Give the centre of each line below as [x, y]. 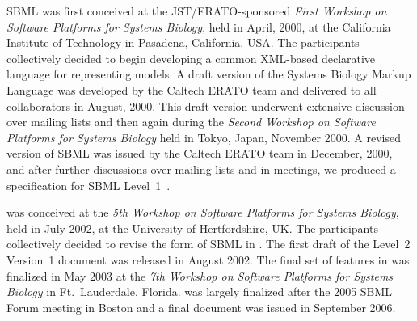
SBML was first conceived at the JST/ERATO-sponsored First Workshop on [197, 11]
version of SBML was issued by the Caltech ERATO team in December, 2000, [200, 153]
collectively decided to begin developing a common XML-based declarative [191, 58]
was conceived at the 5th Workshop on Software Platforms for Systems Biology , [203, 212]
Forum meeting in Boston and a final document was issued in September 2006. [201, 307]
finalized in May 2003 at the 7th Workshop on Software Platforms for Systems [200, 275]
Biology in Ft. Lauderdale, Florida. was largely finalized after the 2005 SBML [200, 291]
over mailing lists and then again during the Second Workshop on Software [191, 122]
